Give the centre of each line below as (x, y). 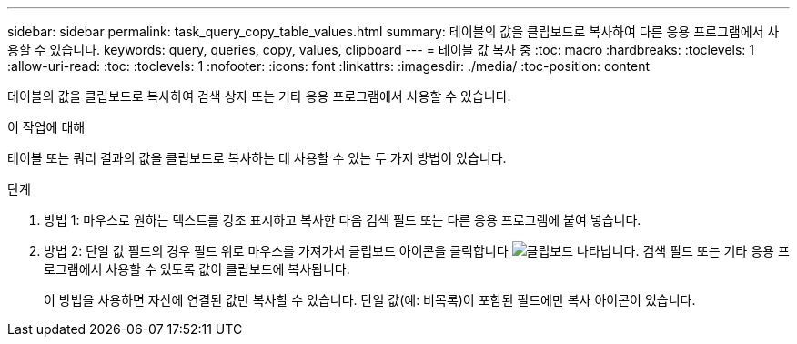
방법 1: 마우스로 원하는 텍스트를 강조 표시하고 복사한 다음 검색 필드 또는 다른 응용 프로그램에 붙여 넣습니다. (343, 220)
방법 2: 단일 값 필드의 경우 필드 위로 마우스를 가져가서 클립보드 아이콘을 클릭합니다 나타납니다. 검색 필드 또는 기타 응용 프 (417, 251)
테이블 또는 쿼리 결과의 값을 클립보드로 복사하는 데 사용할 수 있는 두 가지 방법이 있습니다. (257, 158)
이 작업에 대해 (46, 127)
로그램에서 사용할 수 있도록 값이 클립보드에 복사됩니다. (197, 269)
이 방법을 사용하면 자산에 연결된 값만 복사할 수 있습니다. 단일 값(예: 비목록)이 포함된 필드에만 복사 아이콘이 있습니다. (370, 300)
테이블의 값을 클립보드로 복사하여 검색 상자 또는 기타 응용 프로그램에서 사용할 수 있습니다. (259, 96)
